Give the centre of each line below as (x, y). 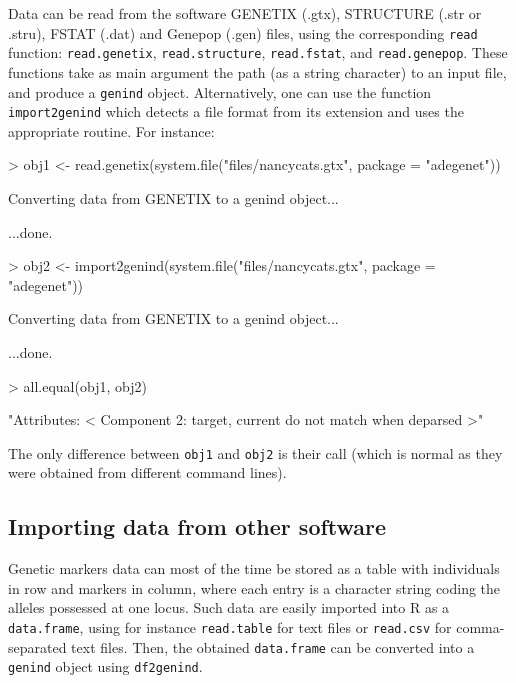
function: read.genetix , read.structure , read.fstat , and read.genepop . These (258, 52)
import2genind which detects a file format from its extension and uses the (236, 111)
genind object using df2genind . (105, 666)
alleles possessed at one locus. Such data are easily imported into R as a (229, 607)
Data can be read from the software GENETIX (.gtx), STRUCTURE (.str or (245, 13)
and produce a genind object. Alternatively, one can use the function (220, 91)
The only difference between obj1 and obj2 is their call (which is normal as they (255, 452)
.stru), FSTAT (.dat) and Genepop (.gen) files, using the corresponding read (243, 32)
